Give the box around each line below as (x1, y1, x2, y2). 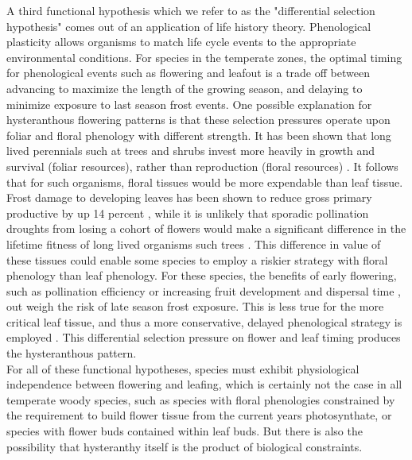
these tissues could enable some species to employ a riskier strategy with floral (6, 251, 388, 268)
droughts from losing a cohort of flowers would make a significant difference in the (6, 220, 406, 237)
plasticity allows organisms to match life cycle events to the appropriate (6, 33, 356, 50)
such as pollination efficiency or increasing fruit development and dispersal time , (6, 282, 402, 299)
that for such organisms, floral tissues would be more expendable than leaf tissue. (6, 173, 403, 190)
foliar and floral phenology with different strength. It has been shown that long (6, 126, 391, 143)
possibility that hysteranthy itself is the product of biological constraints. (6, 438, 363, 454)
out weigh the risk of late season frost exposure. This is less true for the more (6, 298, 384, 315)
